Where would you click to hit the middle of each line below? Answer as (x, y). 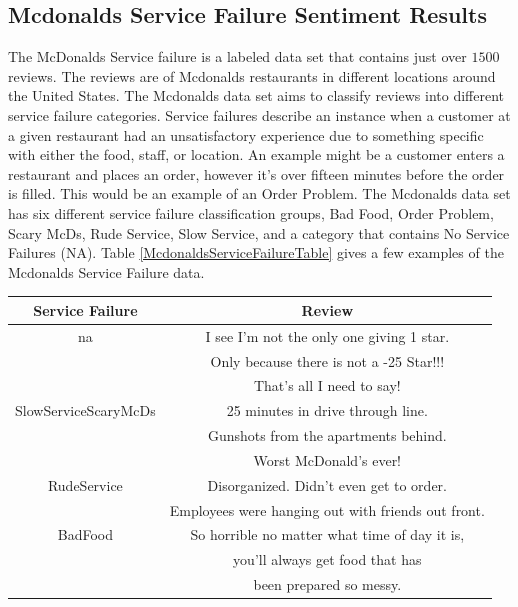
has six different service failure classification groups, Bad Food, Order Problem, (251, 212)
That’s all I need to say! (327, 385)
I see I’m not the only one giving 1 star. (327, 335)
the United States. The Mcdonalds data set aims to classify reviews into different (256, 95)
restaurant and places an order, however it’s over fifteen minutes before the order (256, 173)
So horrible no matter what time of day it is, (327, 534)
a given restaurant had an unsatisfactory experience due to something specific (246, 134)
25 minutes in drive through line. (327, 410)
